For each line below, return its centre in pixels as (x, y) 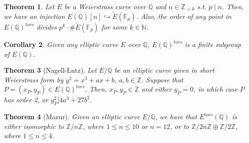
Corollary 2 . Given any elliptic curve (61, 44)
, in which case (216, 89)
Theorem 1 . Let (29, 6)
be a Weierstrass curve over (105, 6)
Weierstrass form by (34, 79)
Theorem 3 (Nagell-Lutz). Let (50, 70)
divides (47, 27)
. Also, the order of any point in (184, 16)
